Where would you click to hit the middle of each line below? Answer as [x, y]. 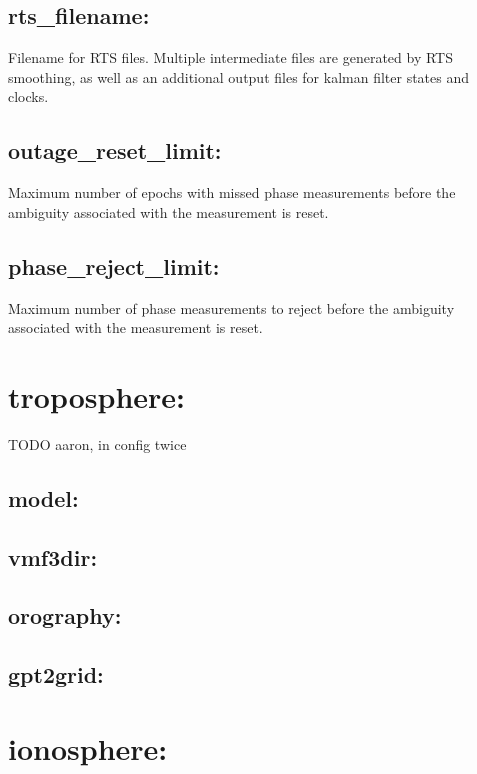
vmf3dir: [53, 556]
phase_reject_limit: [114, 265]
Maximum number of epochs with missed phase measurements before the [232, 192]
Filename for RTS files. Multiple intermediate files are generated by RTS [231, 57]
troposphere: [96, 395]
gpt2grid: [56, 674]
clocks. [28, 96]
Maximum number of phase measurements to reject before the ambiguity [231, 307]
